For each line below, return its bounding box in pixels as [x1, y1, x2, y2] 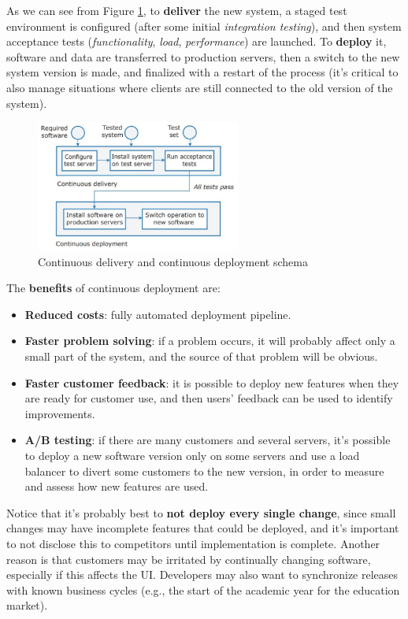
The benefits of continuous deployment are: [6, 280, 221, 296]
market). [6, 597, 48, 613]
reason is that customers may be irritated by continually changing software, [6, 550, 371, 567]
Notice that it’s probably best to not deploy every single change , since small [6, 504, 396, 521]
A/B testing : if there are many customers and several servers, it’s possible [24, 432, 391, 448]
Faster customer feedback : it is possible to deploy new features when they [24, 374, 399, 391]
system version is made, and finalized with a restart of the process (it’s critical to [6, 64, 399, 80]
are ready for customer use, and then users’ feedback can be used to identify [24, 390, 393, 406]
